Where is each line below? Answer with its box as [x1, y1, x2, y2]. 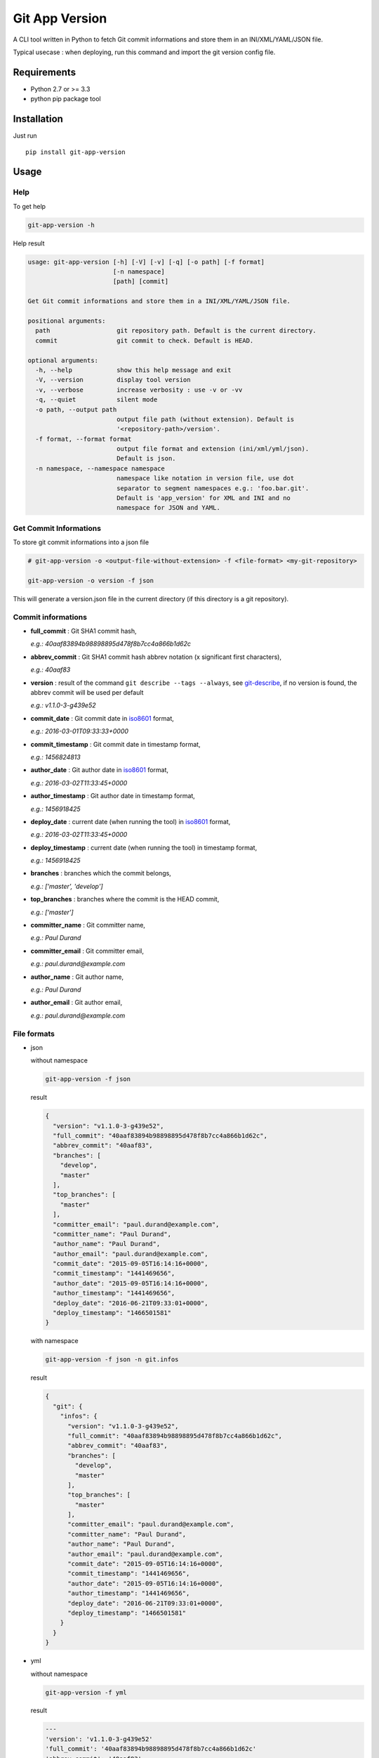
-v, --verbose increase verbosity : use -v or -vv [35, 385, 243, 394]
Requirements [13, 66, 77, 78]
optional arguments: [27, 356, 98, 364]
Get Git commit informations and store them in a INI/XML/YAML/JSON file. [27, 297, 291, 305]
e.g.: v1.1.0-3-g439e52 [30, 701, 96, 710]
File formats [13, 1029, 55, 1039]
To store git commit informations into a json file [13, 538, 149, 546]
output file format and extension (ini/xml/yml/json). [116, 445, 310, 453]
